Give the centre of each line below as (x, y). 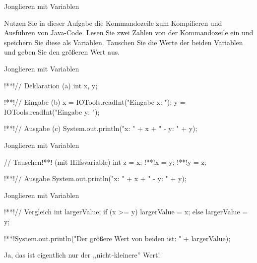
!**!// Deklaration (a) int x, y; (51, 85)
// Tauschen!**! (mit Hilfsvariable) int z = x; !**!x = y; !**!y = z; (105, 162)
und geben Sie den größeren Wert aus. (62, 52)
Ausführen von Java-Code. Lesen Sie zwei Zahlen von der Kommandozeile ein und (129, 33)
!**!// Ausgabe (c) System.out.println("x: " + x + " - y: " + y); (101, 128)
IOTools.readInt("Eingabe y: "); (52, 111)
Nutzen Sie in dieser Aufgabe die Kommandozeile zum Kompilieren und (113, 23)
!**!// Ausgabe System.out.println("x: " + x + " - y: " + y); (95, 178)
